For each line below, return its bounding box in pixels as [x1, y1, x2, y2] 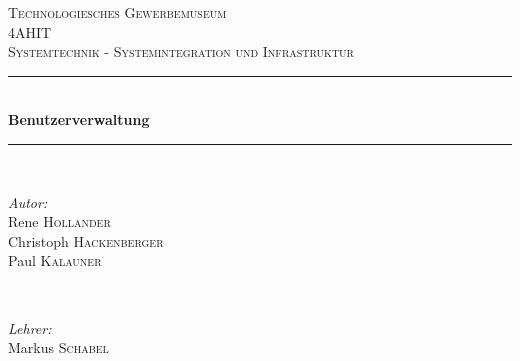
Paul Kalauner [8, 250, 102, 271]
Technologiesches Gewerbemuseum [8, 2, 227, 22]
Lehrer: [8, 317, 52, 338]
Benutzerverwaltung [8, 109, 150, 130]
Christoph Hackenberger [8, 230, 164, 251]
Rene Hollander [8, 211, 111, 232]
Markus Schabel [8, 337, 109, 358]
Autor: [8, 191, 48, 212]
